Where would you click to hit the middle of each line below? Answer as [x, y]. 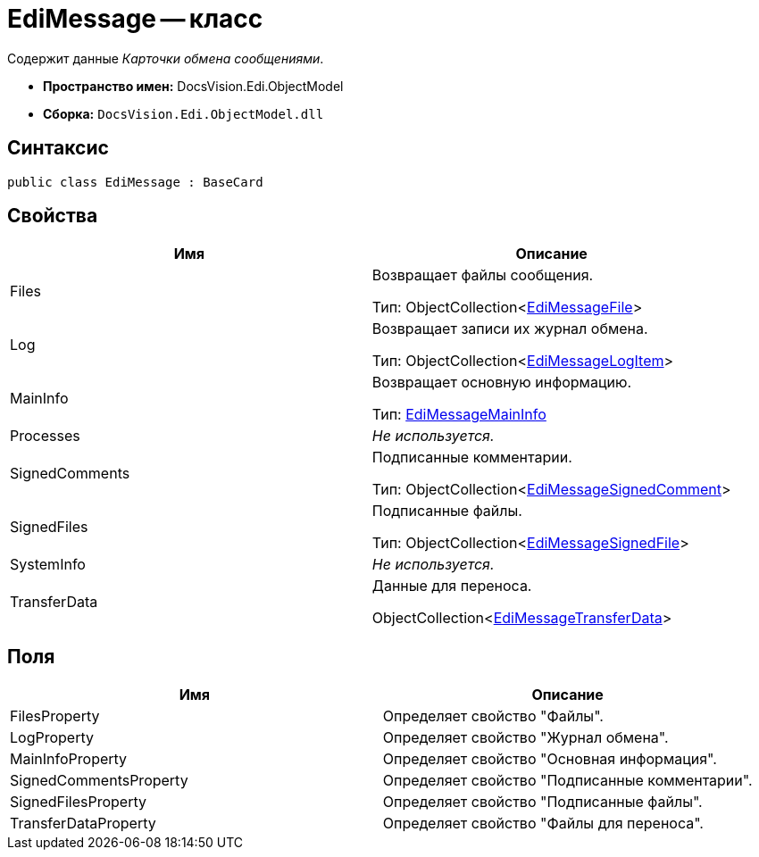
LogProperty [52, 738]
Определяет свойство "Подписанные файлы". [542, 802]
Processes [45, 436]
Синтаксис [58, 148]
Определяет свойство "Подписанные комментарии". [567, 781]
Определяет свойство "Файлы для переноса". [543, 824]
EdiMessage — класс [135, 19]
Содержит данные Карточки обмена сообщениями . [166, 58]
